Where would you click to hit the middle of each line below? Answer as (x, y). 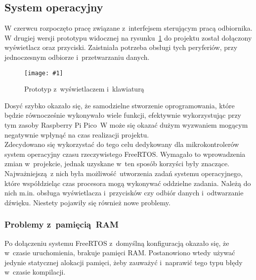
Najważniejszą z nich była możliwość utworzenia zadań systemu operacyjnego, (124, 173)
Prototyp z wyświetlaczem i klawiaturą (84, 89)
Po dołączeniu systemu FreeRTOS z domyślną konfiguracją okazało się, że (117, 243)
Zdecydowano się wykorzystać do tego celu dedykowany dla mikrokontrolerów (122, 144)
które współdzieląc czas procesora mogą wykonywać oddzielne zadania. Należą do (128, 183)
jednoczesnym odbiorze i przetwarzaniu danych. (77, 57)
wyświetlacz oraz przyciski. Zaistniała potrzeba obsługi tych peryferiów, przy (121, 47)
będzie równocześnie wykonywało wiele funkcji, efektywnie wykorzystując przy (123, 115)
